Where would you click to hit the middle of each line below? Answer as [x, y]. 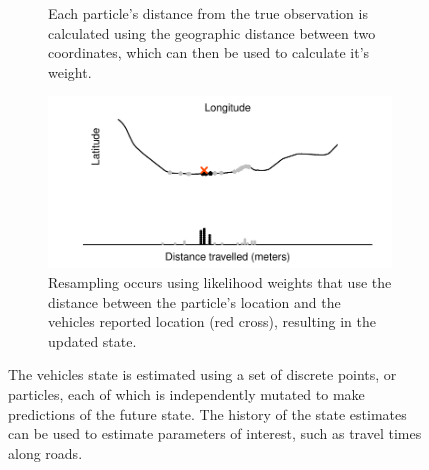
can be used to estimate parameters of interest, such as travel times [215, 433]
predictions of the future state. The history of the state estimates [207, 413]
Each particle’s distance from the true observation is [208, 13]
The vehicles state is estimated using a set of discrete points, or [202, 374]
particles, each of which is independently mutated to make [186, 393]
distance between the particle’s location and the [194, 301]
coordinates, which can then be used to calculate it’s [209, 52]
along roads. [45, 452]
